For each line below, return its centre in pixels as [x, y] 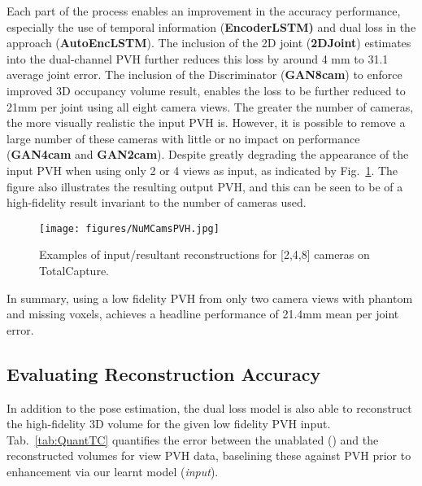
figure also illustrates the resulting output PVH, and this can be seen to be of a [205, 186]
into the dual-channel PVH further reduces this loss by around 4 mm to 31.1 [198, 58]
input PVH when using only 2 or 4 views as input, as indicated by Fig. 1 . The [202, 170]
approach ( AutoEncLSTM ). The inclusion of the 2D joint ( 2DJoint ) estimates [209, 43]
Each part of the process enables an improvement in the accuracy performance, [204, 11]
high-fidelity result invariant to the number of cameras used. [157, 202]
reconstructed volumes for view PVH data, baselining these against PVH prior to [209, 455]
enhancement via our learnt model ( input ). [113, 471]
